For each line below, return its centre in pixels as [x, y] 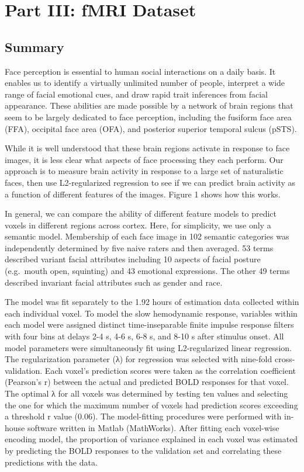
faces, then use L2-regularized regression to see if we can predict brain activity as [150, 182]
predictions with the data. [51, 462]
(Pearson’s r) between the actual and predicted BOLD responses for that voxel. [147, 382]
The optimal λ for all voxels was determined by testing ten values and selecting [146, 393]
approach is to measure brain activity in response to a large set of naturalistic [144, 171]
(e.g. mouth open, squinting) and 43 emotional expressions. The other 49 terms [147, 271]
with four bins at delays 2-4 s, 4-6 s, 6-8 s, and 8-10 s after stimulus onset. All [144, 336]
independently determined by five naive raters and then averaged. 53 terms [139, 247]
